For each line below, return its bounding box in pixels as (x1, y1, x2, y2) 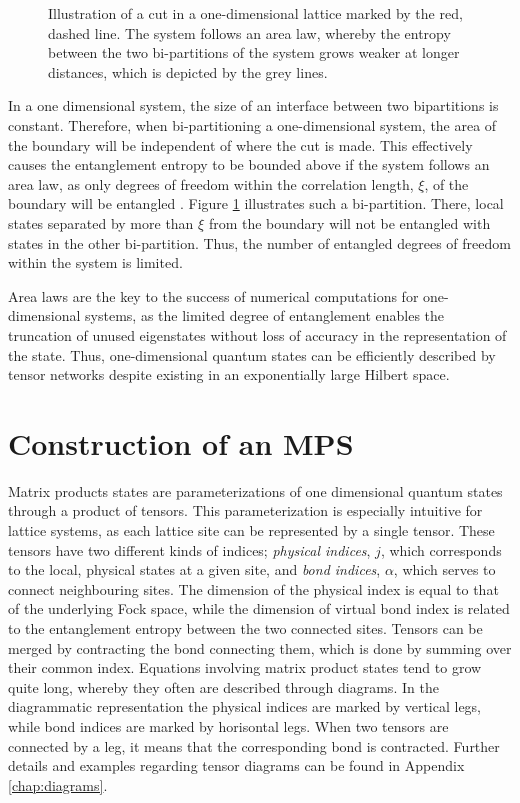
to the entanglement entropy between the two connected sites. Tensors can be (8, 617, 483, 638)
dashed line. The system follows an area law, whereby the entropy (48, 22, 451, 43)
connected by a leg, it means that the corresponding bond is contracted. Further (8, 735, 500, 756)
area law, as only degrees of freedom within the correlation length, (8, 173, 414, 194)
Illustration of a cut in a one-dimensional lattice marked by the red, (48, 3, 463, 23)
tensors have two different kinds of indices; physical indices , (8, 539, 371, 560)
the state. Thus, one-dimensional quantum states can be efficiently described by (8, 344, 496, 365)
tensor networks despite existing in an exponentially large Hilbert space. (8, 364, 450, 385)
